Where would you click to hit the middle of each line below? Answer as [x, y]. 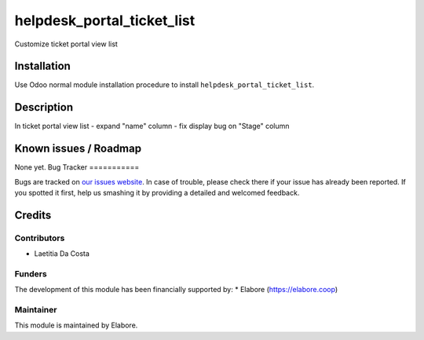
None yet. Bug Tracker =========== [77, 167]
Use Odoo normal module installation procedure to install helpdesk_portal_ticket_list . [164, 85]
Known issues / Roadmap [78, 149]
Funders [31, 273]
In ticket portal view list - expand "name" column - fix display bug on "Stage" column [152, 126]
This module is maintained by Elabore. [76, 325]
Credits [33, 215]
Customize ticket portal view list [66, 44]
